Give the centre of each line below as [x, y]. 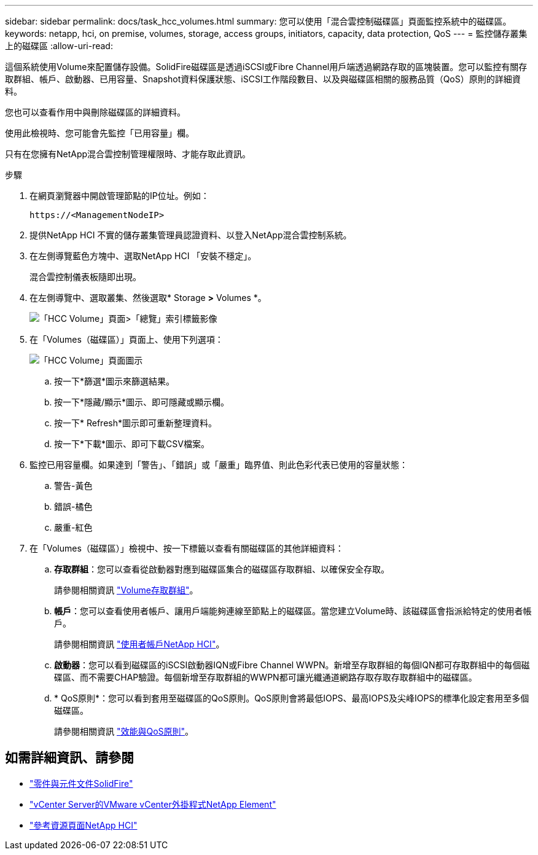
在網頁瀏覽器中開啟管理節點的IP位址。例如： [119, 196]
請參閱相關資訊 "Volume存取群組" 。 [126, 590]
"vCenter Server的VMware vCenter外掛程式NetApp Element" [153, 804]
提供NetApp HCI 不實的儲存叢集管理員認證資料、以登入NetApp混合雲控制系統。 [191, 235]
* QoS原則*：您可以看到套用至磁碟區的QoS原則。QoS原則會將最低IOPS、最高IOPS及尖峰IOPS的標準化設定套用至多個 [292, 698]
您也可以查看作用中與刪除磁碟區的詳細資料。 [95, 112]
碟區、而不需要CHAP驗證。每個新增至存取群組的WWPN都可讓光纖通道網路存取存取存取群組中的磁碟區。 [266, 677]
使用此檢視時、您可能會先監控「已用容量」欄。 [99, 133]
